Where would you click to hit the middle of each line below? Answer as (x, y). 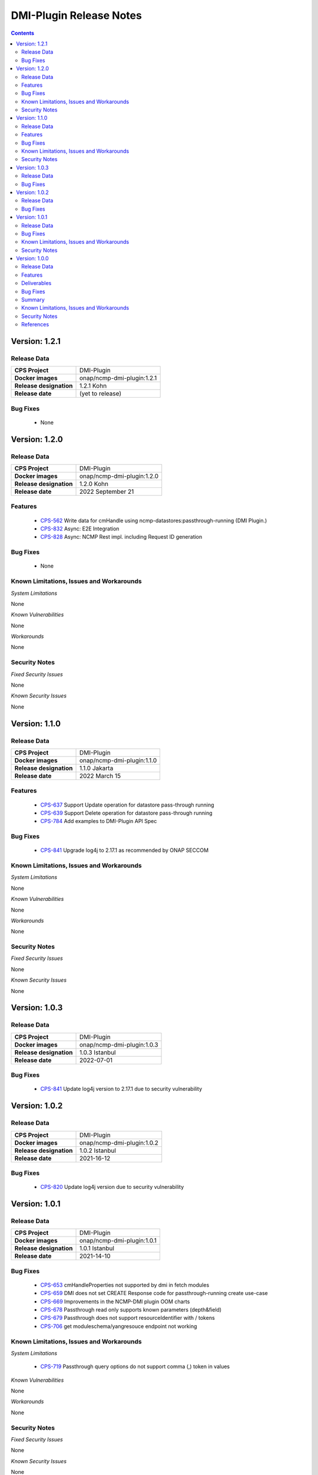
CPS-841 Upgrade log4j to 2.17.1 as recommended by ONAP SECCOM (125, 850)
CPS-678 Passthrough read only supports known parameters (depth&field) (131, 1309)
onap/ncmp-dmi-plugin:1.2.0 (119, 476)
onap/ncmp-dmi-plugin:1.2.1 (118, 378)
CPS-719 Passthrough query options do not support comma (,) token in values (135, 1366)
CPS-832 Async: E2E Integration (80, 529)
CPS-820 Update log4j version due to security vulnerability (112, 1187)
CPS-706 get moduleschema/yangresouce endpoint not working (119, 1326)
